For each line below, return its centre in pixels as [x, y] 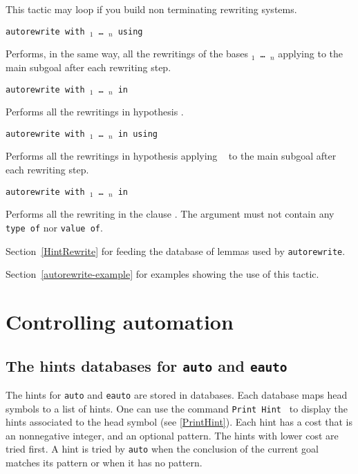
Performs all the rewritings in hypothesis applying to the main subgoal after [171, 156]
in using [138, 134]
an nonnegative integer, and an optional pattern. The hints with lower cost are [172, 435]
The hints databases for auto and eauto [147, 365]
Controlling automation [120, 321]
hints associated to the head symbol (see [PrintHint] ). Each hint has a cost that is [179, 422]
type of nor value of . [54, 227]
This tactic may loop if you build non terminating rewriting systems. [151, 9]
